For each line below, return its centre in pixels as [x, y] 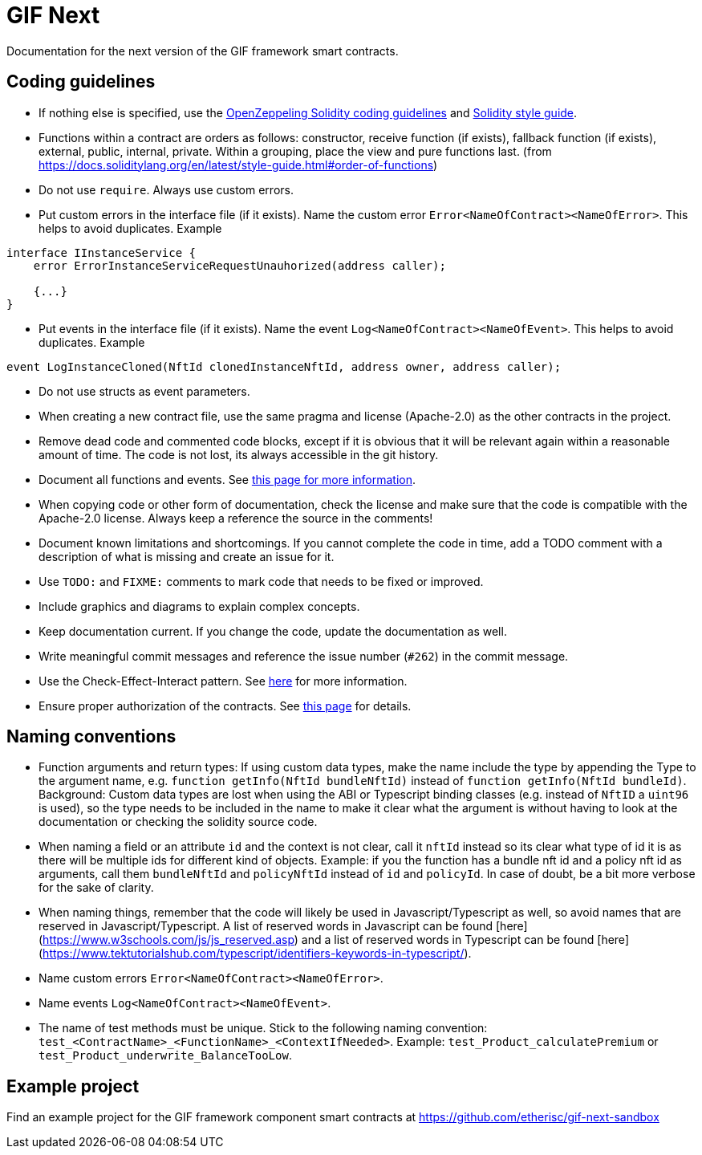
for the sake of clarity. [96, 888]
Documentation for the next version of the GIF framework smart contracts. [203, 51]
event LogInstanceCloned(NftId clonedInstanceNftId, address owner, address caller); [284, 366]
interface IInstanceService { [101, 252]
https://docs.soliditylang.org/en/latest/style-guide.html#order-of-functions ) [238, 165]
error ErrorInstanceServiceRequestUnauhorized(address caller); [239, 265]
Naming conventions [91, 737]
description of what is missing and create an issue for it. [187, 556]
